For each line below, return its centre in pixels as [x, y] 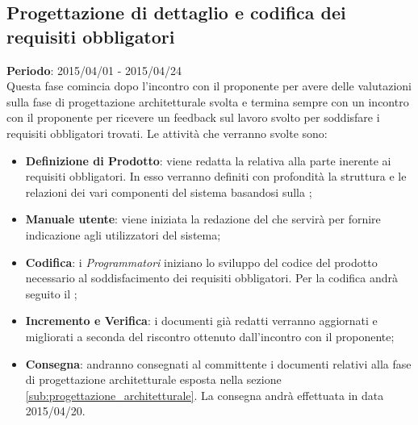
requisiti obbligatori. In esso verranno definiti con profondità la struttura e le [216, 176]
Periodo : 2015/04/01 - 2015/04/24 [94, 70]
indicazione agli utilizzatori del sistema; [123, 234]
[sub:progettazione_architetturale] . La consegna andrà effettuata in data [205, 395]
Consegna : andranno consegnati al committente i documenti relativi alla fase [218, 363]
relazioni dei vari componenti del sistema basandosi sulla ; [169, 192]
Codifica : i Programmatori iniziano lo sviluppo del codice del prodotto [201, 262]
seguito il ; [51, 293]
